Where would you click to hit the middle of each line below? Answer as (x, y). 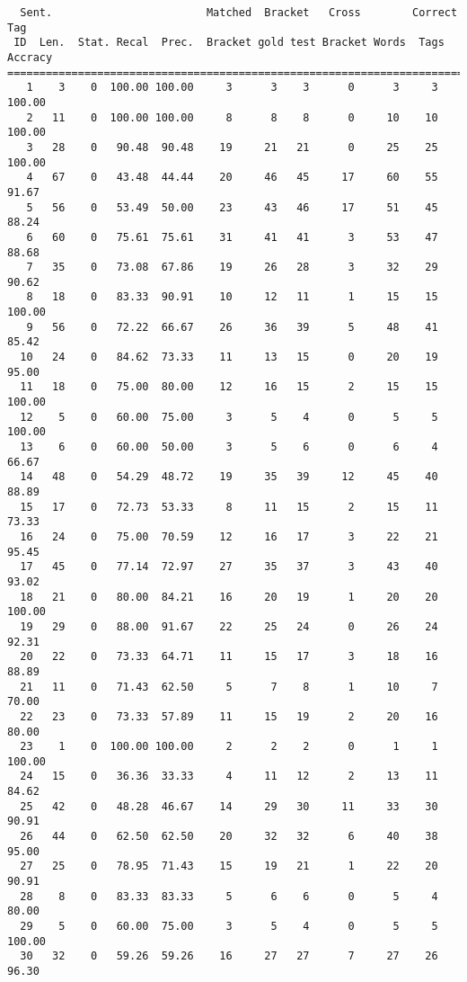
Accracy (30, 57)
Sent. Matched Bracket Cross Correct (239, 13)
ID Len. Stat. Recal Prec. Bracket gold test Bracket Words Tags (229, 43)
